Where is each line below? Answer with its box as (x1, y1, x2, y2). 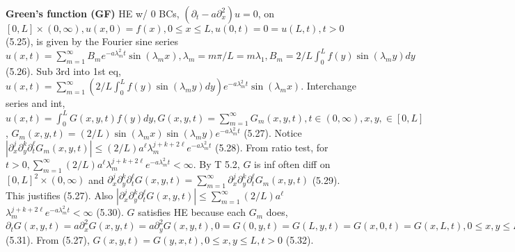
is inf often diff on (254, 156, 331, 171)
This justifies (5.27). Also (6, 188, 113, 203)
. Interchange (301, 78, 356, 93)
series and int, (6, 96, 65, 110)
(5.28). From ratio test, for (215, 140, 328, 154)
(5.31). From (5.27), (6, 232, 90, 246)
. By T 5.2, (193, 156, 240, 171)
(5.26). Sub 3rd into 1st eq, (6, 63, 121, 78)
